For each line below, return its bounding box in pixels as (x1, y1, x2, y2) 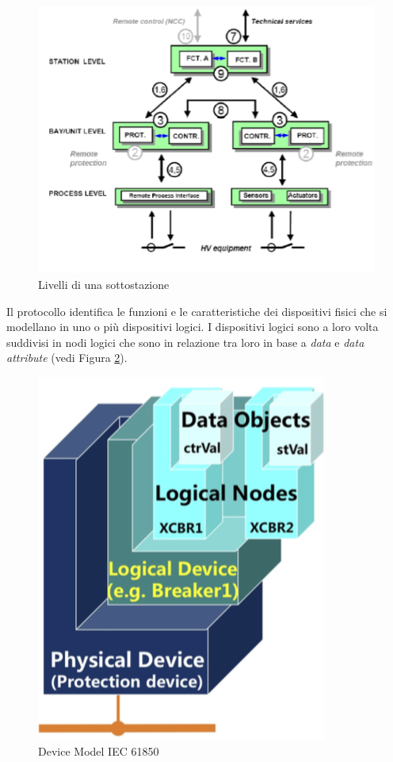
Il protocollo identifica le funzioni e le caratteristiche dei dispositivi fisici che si (6, 302, 387, 319)
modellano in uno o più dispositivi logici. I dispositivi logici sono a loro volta (6, 318, 379, 335)
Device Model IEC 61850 (38, 743, 159, 760)
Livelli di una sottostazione (38, 275, 170, 292)
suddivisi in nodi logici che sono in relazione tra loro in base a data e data (6, 333, 364, 350)
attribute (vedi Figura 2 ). (6, 349, 128, 366)
